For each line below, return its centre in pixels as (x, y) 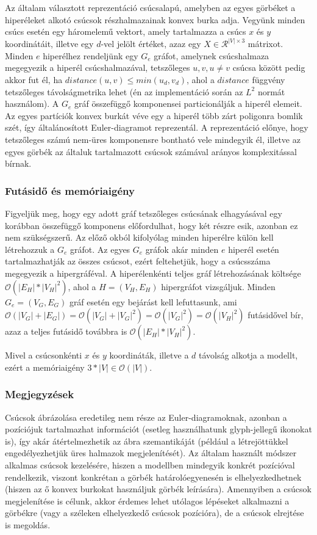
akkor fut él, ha (34, 79)
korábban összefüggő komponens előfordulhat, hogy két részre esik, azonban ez (151, 225)
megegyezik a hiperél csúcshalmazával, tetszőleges (98, 67)
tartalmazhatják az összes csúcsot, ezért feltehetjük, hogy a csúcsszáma (138, 261)
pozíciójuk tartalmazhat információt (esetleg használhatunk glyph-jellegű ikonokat (158, 429)
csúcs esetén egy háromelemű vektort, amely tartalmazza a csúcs (126, 31)
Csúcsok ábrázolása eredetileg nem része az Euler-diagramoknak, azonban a (146, 417)
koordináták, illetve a (149, 355)
